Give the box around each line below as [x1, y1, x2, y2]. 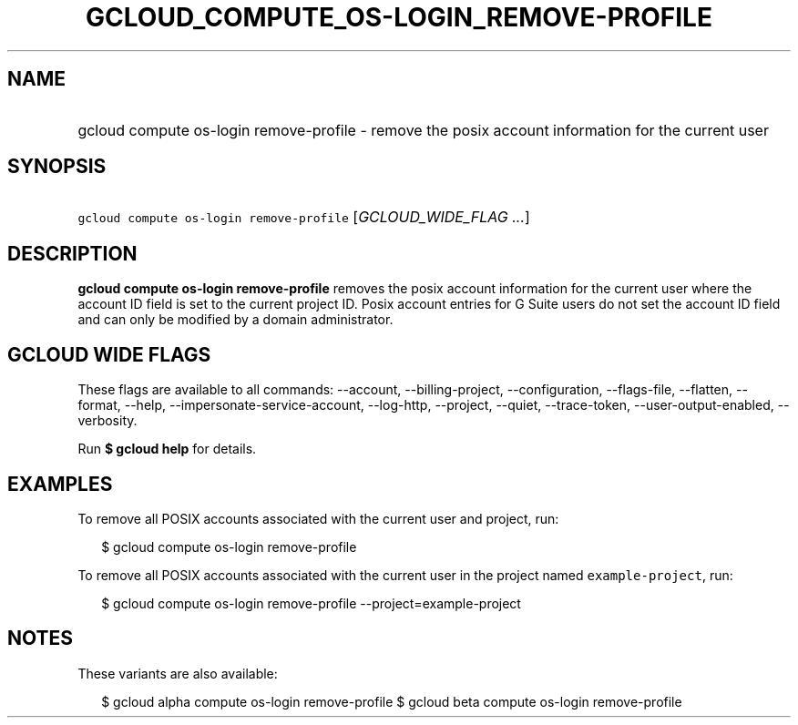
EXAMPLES [7, 472, 113, 495]
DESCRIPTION [7, 241, 138, 265]
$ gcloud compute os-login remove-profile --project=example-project [101, 595, 521, 611]
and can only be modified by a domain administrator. [77, 311, 394, 328]
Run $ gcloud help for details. [77, 441, 257, 457]
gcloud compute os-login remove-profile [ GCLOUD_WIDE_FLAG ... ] [77, 208, 530, 227]
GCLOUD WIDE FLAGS [7, 342, 211, 366]
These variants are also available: [77, 665, 278, 681]
